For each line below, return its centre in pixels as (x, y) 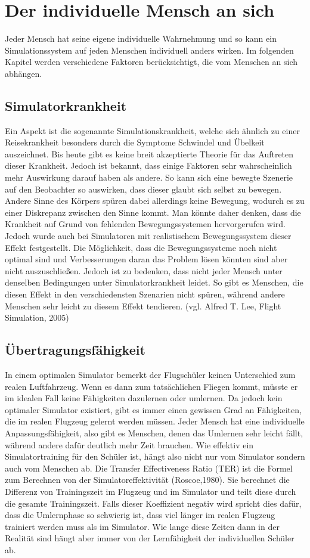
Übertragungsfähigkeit (75, 350)
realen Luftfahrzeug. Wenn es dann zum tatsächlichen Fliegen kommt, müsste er (151, 386)
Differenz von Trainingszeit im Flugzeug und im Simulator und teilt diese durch (151, 491)
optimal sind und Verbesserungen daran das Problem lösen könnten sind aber (146, 259)
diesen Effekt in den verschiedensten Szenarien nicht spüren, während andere (145, 294)
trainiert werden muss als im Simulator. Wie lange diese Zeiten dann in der (142, 526)
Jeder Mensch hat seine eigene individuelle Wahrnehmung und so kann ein (141, 38)
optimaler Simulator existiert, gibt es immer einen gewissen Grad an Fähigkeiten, (153, 409)
